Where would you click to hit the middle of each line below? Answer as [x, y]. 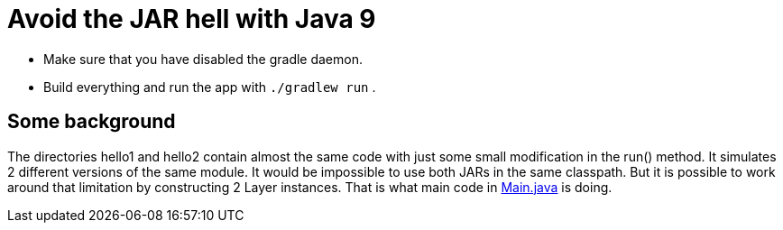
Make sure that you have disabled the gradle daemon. [203, 59]
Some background [92, 122]
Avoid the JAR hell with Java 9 [192, 19]
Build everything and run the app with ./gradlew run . [210, 87]
